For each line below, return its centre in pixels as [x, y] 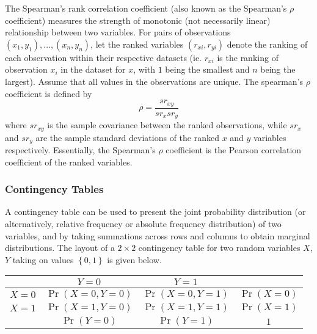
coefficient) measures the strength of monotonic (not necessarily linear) [138, 20]
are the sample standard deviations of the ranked [127, 137]
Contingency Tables [54, 189]
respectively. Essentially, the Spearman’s [80, 150]
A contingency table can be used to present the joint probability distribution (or [155, 212]
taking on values [43, 259]
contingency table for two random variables [219, 248]
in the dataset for [93, 69]
